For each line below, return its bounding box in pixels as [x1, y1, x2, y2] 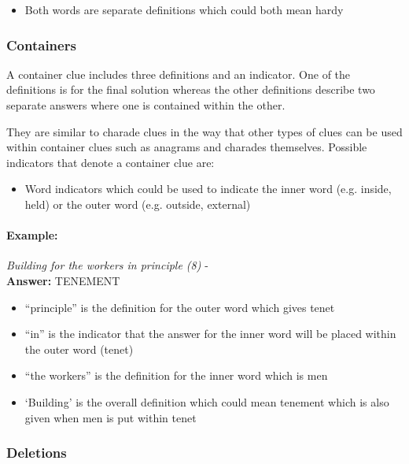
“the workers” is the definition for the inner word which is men [24, 367, 328, 384]
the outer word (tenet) [24, 340, 134, 357]
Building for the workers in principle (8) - [6, 257, 208, 273]
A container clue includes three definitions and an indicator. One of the [6, 65, 351, 82]
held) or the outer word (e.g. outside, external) [24, 195, 251, 212]
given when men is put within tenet [24, 409, 197, 425]
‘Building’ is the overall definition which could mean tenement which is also [24, 393, 389, 410]
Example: [6, 227, 58, 243]
